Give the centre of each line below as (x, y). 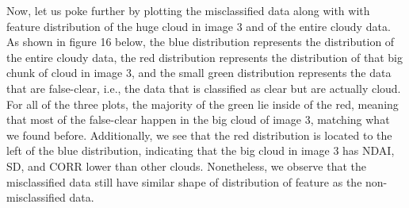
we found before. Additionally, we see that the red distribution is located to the (199, 135)
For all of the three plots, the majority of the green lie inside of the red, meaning (203, 104)
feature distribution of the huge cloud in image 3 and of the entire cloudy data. (199, 26)
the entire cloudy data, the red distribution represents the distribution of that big (204, 57)
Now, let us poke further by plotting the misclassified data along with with (188, 10)
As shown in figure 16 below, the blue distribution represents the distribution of (201, 42)
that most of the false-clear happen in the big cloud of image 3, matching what (198, 119)
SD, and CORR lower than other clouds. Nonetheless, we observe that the (187, 166)
